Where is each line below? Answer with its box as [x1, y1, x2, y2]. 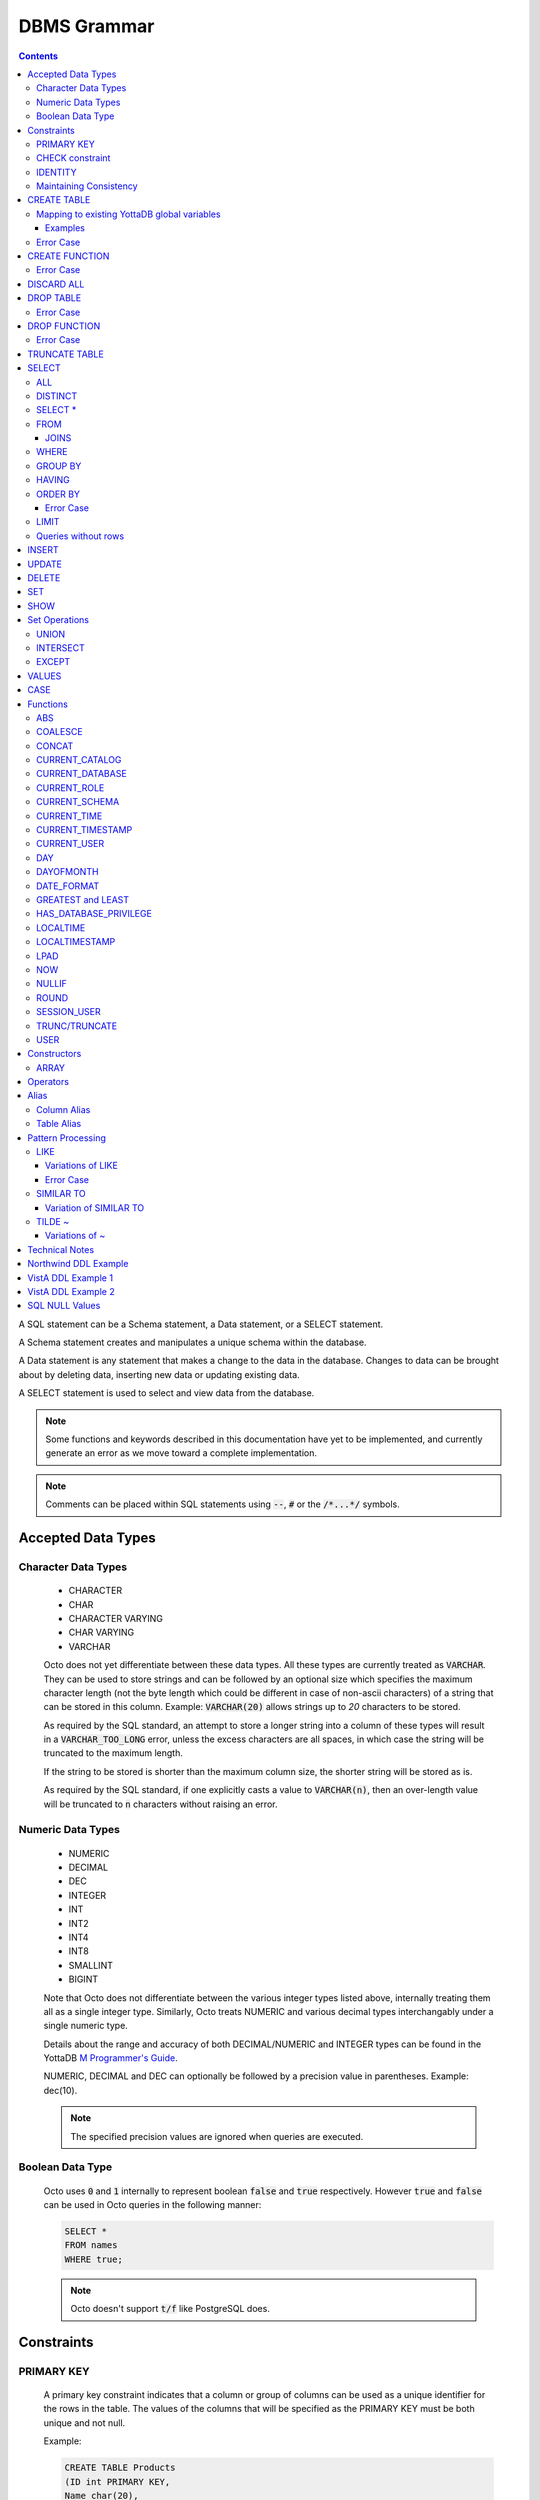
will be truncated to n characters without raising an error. [43, 1798, 278, 1810]
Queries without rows [36, 530, 125, 542]
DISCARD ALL [27, 278, 85, 290]
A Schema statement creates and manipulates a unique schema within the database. [18, 1336, 367, 1349]
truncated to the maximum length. [43, 1747, 184, 1759]
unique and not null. [43, 2416, 126, 2429]
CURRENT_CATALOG [36, 754, 122, 766]
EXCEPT [36, 656, 71, 668]
